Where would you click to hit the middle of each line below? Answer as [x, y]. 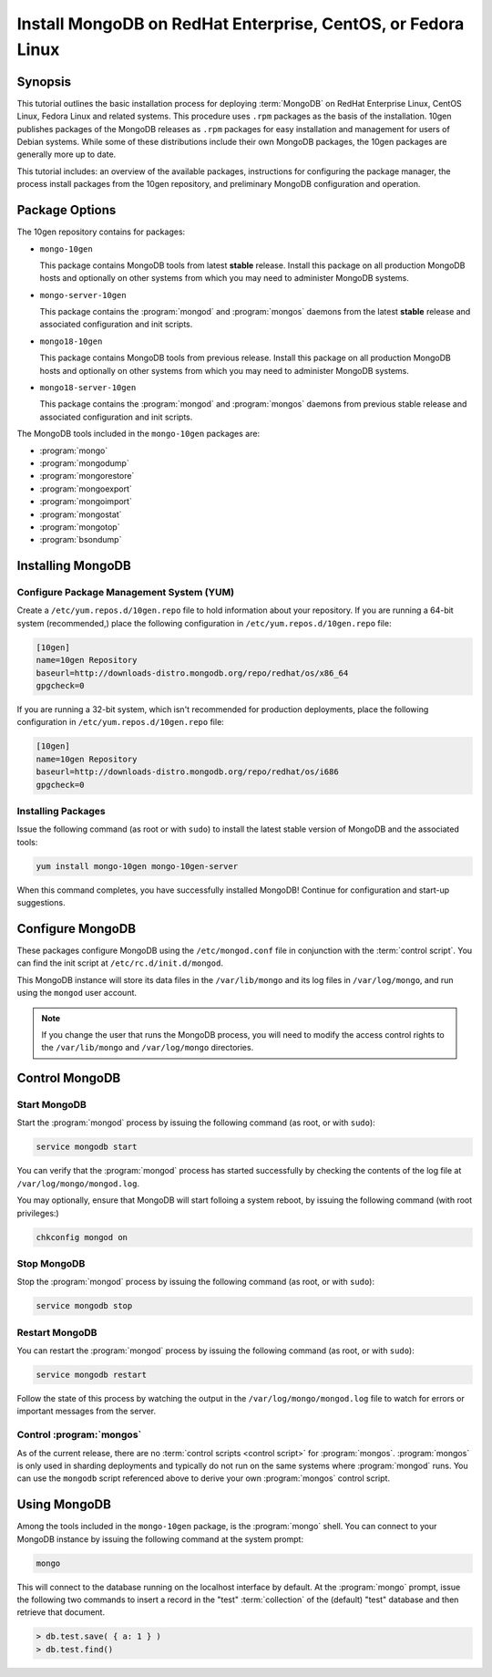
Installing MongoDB [74, 566]
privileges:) [38, 1213]
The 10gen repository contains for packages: [101, 232]
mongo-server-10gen [83, 295]
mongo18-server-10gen [88, 388]
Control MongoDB [69, 1078]
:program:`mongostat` [81, 514]
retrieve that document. [61, 1612]
